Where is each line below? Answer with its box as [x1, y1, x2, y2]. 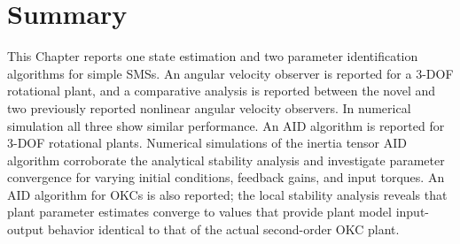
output [7, 220, 44, 239]
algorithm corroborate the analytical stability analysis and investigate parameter [7, 150, 445, 169]
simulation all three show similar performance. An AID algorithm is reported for [7, 116, 445, 134]
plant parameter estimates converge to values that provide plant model [7, 202, 392, 221]
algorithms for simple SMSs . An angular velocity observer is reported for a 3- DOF [7, 64, 454, 82]
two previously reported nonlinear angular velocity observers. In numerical [7, 98, 411, 117]
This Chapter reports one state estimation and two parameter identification [7, 47, 418, 65]
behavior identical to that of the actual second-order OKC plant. [47, 220, 400, 239]
